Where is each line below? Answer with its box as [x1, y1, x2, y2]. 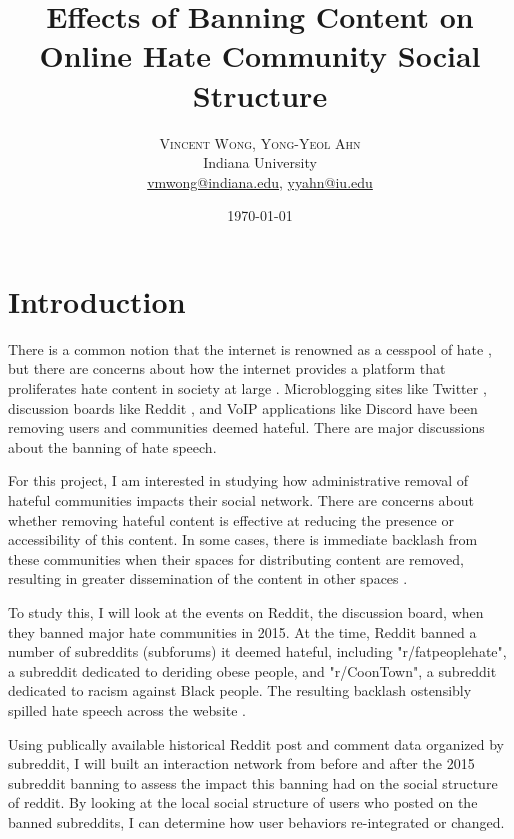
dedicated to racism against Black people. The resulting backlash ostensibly [8, 680, 472, 701]
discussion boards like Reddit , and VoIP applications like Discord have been [8, 397, 478, 418]
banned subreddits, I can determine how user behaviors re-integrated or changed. [8, 811, 505, 832]
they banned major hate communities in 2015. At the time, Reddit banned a [8, 621, 477, 642]
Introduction [8, 280, 186, 321]
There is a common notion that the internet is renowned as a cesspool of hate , [8, 338, 492, 359]
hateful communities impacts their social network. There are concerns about [8, 489, 474, 510]
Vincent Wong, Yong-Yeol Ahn [159, 132, 361, 153]
